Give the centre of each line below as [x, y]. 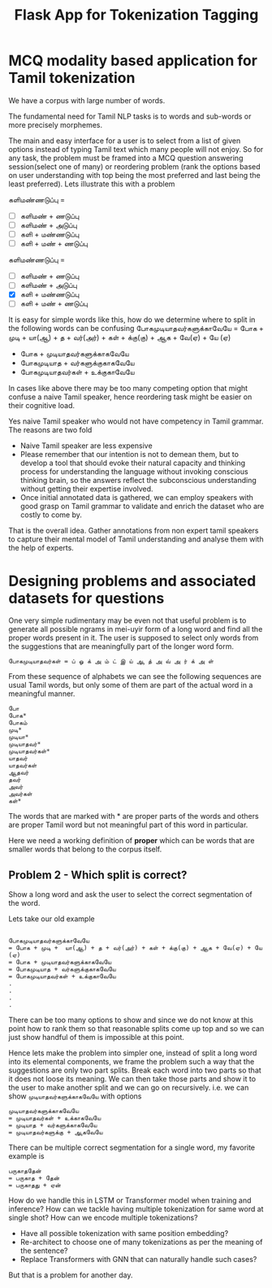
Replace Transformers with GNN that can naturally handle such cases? [138, 1260]
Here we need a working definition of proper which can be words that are [132, 841]
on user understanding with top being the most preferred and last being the [135, 175]
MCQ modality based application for [133, 61]
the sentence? [44, 1251]
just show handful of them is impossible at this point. [97, 1038]
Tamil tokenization [72, 78]
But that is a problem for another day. [71, 1275]
